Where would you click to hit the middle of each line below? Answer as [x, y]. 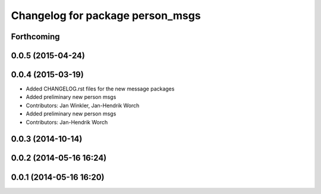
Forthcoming [35, 37]
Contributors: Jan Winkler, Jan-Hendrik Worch [83, 105]
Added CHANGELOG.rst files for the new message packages [100, 89]
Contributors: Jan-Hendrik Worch [67, 122]
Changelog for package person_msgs [106, 15]
